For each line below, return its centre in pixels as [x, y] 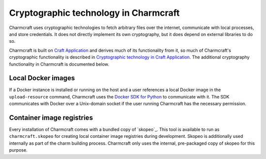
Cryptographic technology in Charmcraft [94, 13]
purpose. [18, 150]
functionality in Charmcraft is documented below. [59, 64]
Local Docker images [42, 78]
